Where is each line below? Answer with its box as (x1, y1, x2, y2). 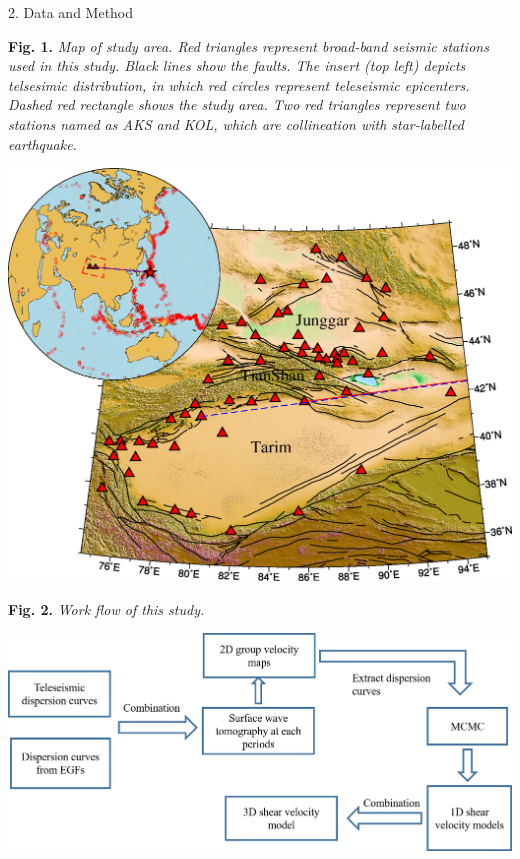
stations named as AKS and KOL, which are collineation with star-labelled (8, 113, 464, 134)
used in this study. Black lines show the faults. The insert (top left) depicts (8, 55, 466, 76)
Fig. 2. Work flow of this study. (8, 598, 205, 619)
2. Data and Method (8, 2, 134, 22)
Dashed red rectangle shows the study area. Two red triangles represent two (8, 94, 466, 115)
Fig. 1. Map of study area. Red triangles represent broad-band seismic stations (8, 35, 489, 56)
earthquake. (8, 133, 77, 154)
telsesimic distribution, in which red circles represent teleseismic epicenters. (8, 74, 470, 95)
